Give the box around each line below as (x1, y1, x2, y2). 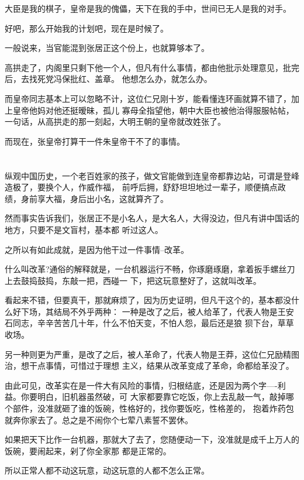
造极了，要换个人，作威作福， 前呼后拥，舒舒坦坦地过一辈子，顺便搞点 (5, 181, 278, 193)
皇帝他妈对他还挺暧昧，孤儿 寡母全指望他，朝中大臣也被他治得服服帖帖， (12, 104, 294, 116)
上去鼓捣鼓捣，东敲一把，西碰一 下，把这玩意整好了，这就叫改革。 (5, 274, 261, 286)
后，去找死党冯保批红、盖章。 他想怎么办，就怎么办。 (5, 73, 212, 85)
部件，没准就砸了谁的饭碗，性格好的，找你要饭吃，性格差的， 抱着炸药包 (12, 402, 294, 414)
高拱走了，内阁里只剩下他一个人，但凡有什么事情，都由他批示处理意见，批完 (5, 61, 299, 73)
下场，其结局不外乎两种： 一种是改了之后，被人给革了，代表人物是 (20, 305, 278, 317)
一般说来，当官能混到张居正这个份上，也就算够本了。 (5, 42, 209, 54)
